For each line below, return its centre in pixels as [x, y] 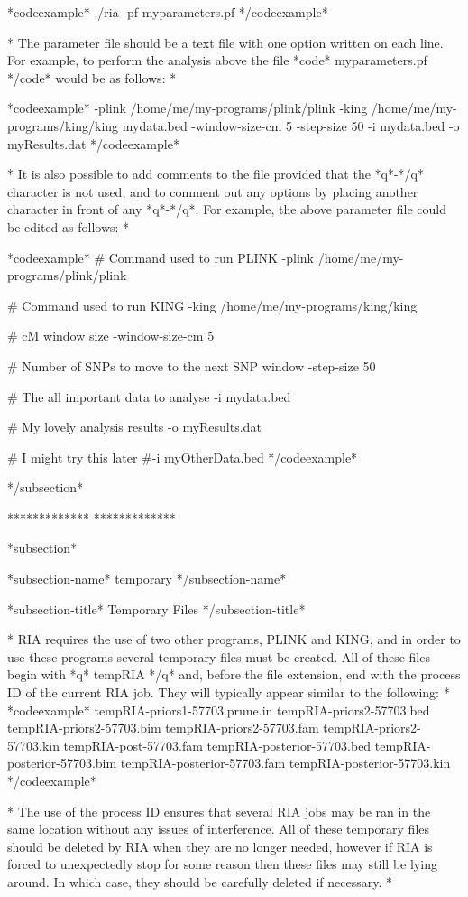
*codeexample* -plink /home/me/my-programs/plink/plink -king [188, 108]
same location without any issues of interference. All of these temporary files [219, 829]
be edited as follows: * [69, 226]
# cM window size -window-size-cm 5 [111, 336]
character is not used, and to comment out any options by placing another [213, 191]
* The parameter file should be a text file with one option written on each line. [225, 42]
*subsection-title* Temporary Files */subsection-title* [156, 608]
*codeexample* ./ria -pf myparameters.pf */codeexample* [168, 12]
